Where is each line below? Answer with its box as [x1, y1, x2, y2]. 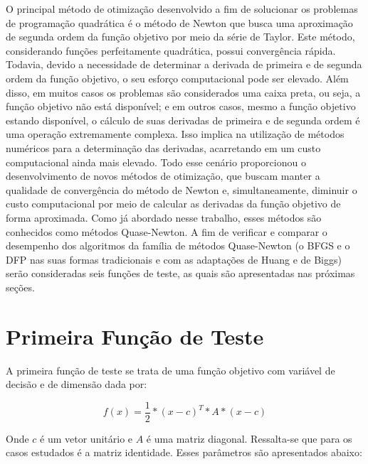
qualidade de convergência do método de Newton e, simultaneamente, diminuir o [6, 182, 357, 197]
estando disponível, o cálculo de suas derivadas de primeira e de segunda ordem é [6, 112, 360, 127]
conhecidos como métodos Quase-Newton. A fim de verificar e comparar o [6, 224, 327, 239]
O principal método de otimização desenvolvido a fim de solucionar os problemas [6, 1, 358, 16]
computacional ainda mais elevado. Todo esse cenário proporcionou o [6, 154, 306, 169]
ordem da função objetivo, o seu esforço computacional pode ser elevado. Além [6, 70, 349, 85]
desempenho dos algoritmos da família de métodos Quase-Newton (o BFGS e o [6, 238, 350, 253]
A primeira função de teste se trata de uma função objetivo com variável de [6, 362, 335, 377]
